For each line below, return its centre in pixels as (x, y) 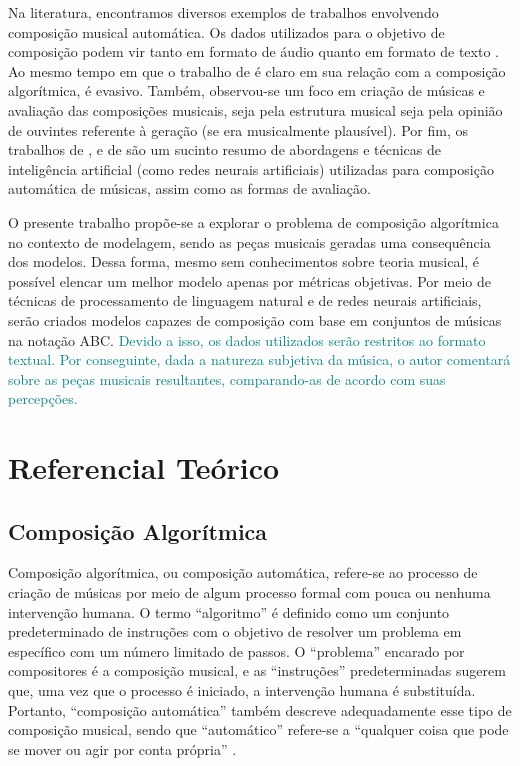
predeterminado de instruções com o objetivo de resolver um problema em (235, 631)
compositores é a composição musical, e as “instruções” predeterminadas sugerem (257, 670)
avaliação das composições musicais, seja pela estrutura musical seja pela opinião (255, 109)
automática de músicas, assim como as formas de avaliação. (189, 188)
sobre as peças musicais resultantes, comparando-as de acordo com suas (227, 378)
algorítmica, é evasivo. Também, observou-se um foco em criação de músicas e (246, 90)
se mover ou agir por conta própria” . (122, 748)
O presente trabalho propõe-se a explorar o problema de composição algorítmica (253, 221)
